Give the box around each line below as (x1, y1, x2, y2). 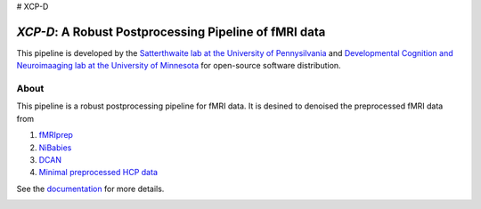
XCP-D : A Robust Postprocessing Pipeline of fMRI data (16, 24, 326, 39)
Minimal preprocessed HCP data (38, 167, 158, 178)
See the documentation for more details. (16, 183, 165, 194)
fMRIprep (38, 130, 73, 141)
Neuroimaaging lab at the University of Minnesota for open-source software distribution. (16, 60, 342, 71)
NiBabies (38, 142, 72, 153)
